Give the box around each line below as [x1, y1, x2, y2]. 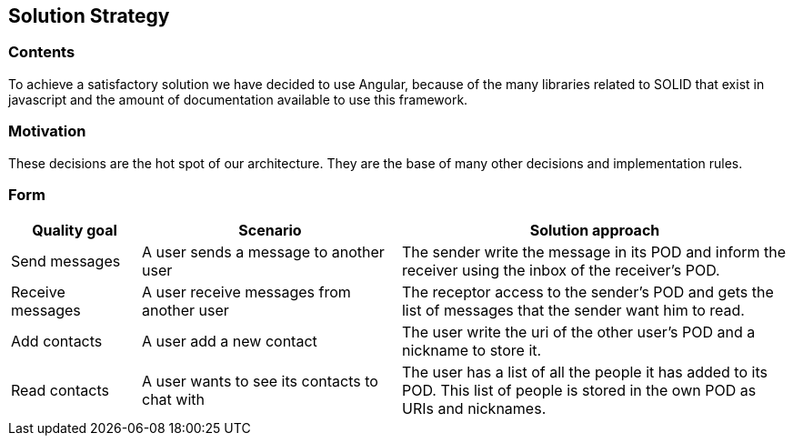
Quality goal [32, 221, 117, 240]
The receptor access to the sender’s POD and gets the [401, 283, 774, 302]
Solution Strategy [8, 5, 170, 27]
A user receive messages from [141, 283, 351, 302]
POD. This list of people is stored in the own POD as [401, 381, 757, 400]
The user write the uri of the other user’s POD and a [401, 323, 756, 342]
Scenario [238, 221, 302, 240]
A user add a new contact [141, 332, 317, 351]
